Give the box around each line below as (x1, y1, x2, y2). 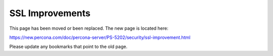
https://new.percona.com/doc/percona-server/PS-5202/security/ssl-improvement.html (9, 34, 191, 40)
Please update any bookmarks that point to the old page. (9, 43, 127, 50)
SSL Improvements (9, 8, 90, 19)
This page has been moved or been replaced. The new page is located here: (9, 25, 169, 31)
